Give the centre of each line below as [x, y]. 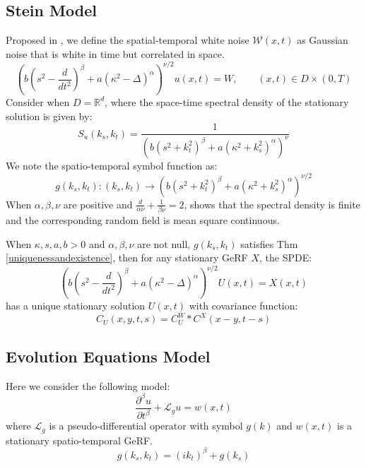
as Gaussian [323, 40]
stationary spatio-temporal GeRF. [79, 440]
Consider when [38, 101]
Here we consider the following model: [88, 385]
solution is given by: [49, 116]
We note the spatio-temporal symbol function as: [112, 165]
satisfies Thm [269, 243]
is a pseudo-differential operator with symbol [146, 426]
